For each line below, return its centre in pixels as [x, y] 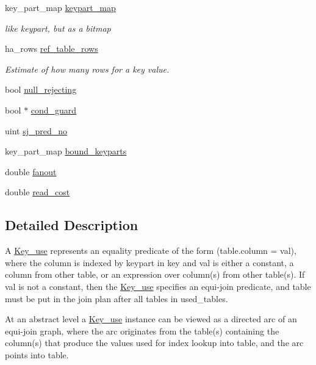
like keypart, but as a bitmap [58, 28]
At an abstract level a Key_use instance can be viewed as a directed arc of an [151, 319]
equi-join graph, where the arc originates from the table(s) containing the [142, 331]
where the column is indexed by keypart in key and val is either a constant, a [149, 262]
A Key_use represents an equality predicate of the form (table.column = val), [151, 251]
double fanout [31, 171]
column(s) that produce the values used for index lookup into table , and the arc [154, 343]
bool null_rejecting [41, 89]
